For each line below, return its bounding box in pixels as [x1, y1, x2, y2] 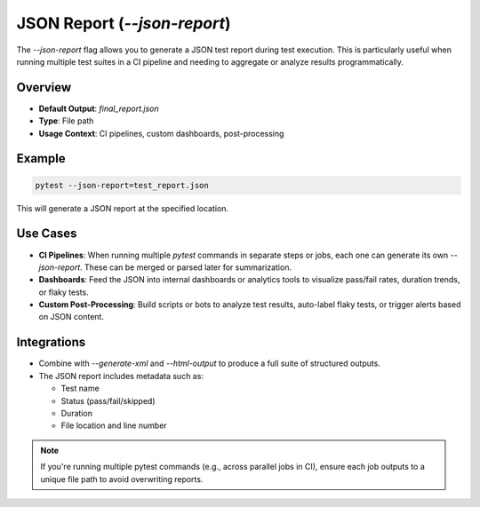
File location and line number [60, 420, 168, 431]
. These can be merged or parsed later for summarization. [80, 262, 292, 273]
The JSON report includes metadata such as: [38, 370, 204, 381]
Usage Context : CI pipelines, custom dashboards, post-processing [38, 128, 284, 139]
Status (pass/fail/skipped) [60, 395, 156, 406]
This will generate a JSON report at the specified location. [16, 202, 229, 213]
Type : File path [38, 115, 94, 126]
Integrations [16, 335, 86, 350]
